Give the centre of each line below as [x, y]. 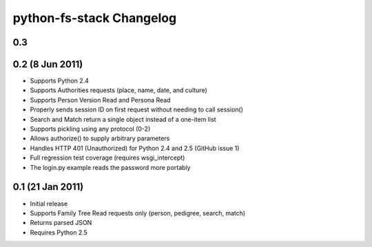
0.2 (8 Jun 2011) [48, 64]
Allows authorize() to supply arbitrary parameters [100, 138]
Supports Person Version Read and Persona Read [100, 100]
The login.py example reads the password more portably [110, 167]
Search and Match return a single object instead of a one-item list [123, 119]
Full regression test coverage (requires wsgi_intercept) [107, 158]
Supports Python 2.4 [60, 81]
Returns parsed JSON [61, 223]
